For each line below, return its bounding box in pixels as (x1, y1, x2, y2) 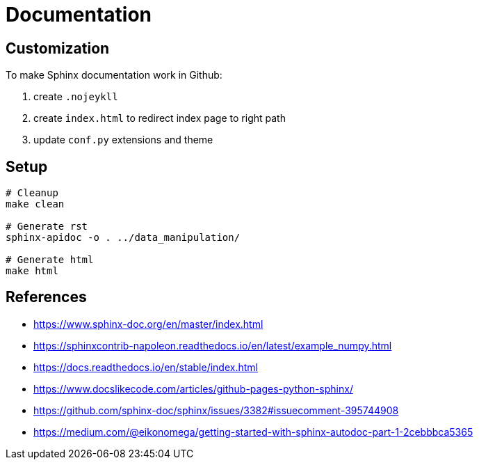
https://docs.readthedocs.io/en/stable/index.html (33, 361, 258, 373)
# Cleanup (6, 187, 58, 199)
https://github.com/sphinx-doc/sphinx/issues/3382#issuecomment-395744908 (33, 404, 399, 416)
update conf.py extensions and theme (33, 134, 213, 146)
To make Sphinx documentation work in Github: (6, 69, 222, 81)
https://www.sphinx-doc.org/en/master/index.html (33, 317, 263, 330)
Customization (6, 39, 110, 57)
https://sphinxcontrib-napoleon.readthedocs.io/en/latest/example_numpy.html (33, 339, 392, 352)
